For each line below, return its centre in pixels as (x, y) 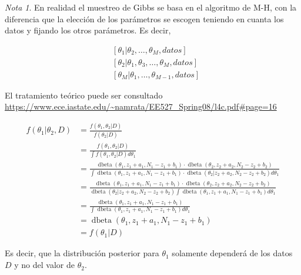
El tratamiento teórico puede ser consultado (84, 95)
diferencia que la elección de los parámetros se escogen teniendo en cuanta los (144, 18)
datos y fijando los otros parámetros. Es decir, (88, 30)
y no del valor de (44, 265)
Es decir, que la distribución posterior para (82, 253)
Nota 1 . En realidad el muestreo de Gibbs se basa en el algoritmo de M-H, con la (151, 7)
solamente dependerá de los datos (232, 253)
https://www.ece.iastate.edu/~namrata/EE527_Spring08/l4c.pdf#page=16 (141, 106)
